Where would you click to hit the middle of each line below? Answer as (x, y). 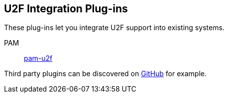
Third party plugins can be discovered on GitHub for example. (105, 74)
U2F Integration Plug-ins (66, 9)
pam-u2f (38, 58)
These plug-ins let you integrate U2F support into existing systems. (114, 28)
